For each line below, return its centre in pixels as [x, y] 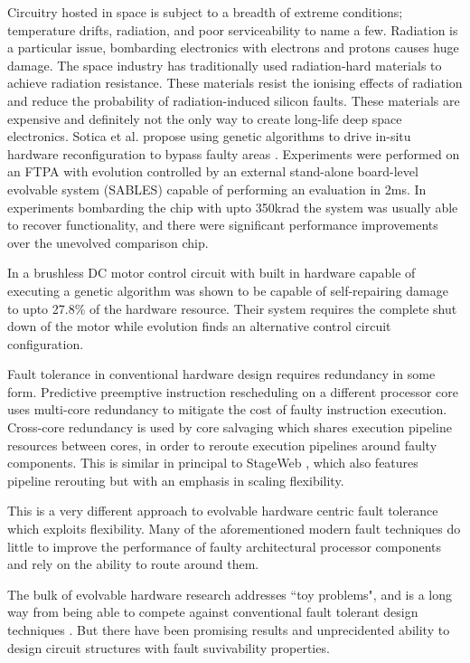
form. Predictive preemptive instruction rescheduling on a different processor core [233, 391]
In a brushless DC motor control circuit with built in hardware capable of [211, 273]
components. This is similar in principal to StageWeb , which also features [213, 463]
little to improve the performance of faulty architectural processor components [225, 546]
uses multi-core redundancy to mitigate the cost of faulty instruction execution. [227, 409]
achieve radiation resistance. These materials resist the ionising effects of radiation [235, 83]
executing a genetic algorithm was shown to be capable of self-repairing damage [228, 290]
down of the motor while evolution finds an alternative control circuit [199, 326]
